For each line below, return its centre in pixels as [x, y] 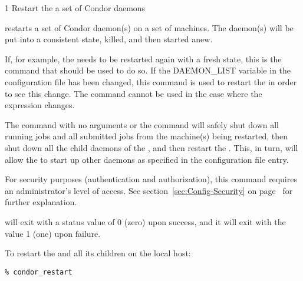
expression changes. [40, 105]
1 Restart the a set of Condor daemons [75, 8]
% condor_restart [39, 272]
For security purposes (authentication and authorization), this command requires [151, 179]
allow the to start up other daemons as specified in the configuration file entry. [147, 159]
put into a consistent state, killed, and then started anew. [109, 39]
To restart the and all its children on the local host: [98, 253]
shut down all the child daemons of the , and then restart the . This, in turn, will [151, 147]
